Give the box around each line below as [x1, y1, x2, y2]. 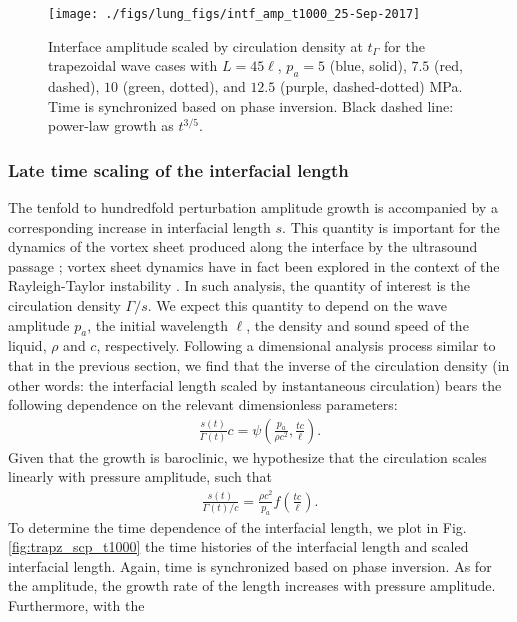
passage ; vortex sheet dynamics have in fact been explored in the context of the [8, 255, 500, 276]
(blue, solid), [329, 55, 407, 76]
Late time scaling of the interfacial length [8, 157, 349, 182]
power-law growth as [48, 115, 174, 136]
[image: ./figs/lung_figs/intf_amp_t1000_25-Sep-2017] [48, 7, 421, 21]
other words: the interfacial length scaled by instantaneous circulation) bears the [8, 374, 502, 395]
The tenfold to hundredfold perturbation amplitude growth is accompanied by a [8, 197, 498, 218]
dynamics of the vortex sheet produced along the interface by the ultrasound [8, 236, 478, 257]
